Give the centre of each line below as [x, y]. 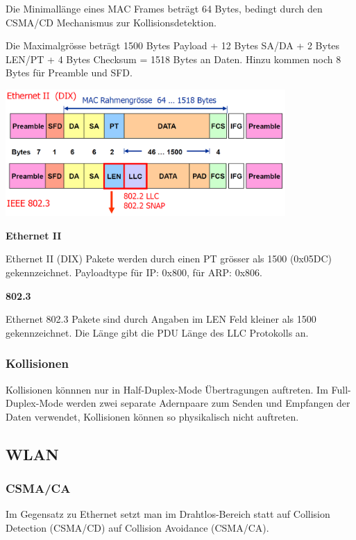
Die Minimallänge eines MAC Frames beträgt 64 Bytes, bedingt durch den [164, 8]
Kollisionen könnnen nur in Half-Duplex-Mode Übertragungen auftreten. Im [167, 389]
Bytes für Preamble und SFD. [69, 73]
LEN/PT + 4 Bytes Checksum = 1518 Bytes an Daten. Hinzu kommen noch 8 [173, 59]
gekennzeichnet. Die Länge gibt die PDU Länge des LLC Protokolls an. [157, 332]
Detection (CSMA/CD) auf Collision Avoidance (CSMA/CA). [137, 528]
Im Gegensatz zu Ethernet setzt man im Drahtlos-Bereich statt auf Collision [168, 514]
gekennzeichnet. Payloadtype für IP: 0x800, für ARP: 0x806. [134, 272]
